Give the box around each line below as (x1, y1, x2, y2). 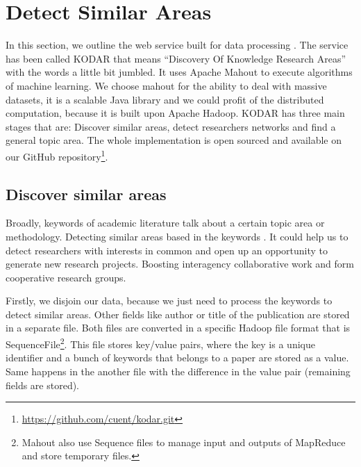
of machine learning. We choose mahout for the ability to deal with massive (6, 78, 327, 92)
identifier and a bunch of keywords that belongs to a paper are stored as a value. (6, 350, 349, 365)
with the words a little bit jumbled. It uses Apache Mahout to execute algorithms (6, 65, 353, 79)
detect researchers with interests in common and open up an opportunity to (6, 243, 328, 257)
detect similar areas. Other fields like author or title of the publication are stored (6, 306, 350, 321)
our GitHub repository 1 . (6, 147, 108, 163)
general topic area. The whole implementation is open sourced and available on (6, 133, 342, 147)
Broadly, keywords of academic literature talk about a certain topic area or (6, 215, 325, 230)
